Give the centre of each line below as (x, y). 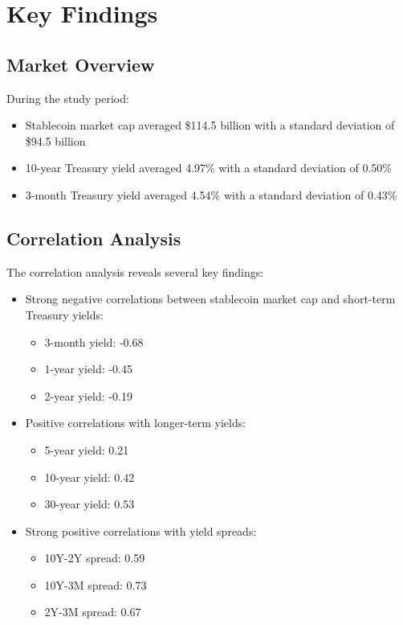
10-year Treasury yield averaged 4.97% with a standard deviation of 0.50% (208, 168)
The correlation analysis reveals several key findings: (135, 271)
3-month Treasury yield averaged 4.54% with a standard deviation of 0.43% (211, 194)
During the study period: (68, 98)
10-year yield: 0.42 (90, 477)
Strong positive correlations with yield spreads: (141, 530)
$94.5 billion (55, 140)
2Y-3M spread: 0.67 (93, 612)
